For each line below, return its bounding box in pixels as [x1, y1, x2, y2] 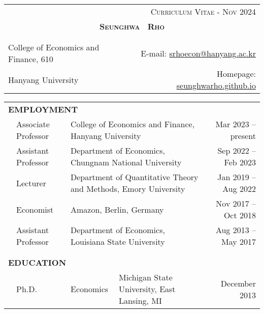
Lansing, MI [118, 295, 162, 306]
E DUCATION [8, 257, 67, 268]
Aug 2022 [222, 183, 256, 194]
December [220, 277, 256, 289]
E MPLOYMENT [8, 103, 78, 115]
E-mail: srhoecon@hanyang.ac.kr [141, 47, 256, 59]
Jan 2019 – [217, 171, 256, 183]
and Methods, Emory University [71, 183, 185, 194]
